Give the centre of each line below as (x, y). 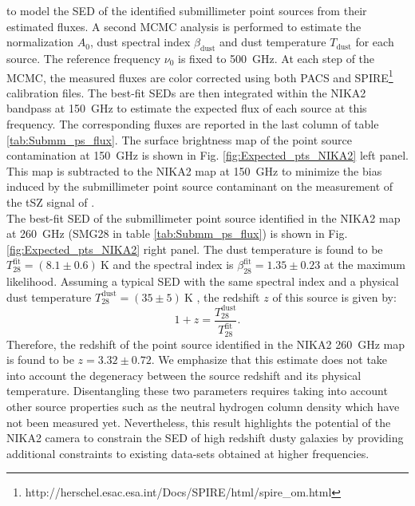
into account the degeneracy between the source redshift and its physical (184, 375)
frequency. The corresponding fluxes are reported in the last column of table (193, 124)
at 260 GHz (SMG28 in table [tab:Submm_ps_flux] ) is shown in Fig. (177, 233)
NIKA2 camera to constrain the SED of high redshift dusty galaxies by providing (205, 438)
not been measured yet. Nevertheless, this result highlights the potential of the (199, 422)
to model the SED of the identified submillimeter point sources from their (187, 10)
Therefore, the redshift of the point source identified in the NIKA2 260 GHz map (206, 344)
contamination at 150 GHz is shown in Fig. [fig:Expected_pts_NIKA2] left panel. (207, 155)
